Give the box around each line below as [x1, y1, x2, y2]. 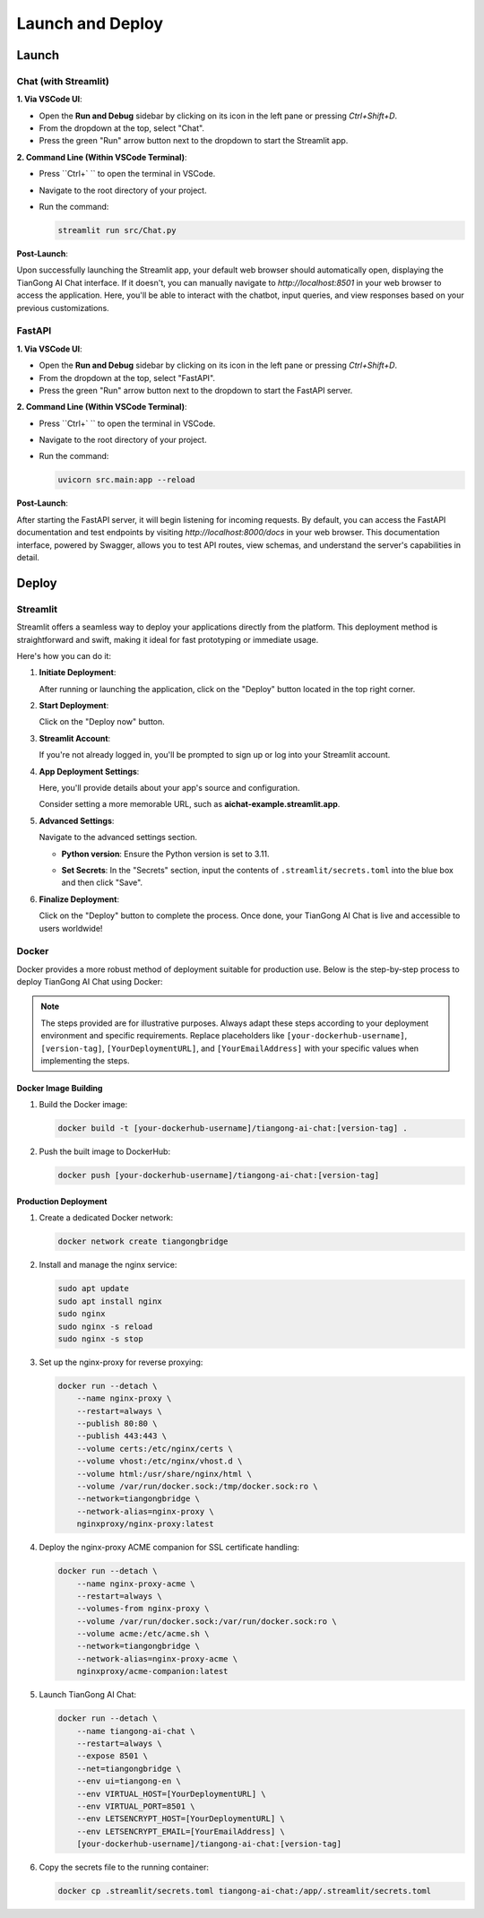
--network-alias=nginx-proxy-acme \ [76, 1653, 238, 1663]
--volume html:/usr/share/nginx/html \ [76, 1469, 253, 1479]
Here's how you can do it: [16, 650, 112, 661]
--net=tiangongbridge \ [76, 1763, 181, 1774]
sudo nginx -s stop [57, 1333, 143, 1344]
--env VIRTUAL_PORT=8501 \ [76, 1801, 196, 1811]
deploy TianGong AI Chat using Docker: [16, 976, 163, 987]
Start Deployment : [39, 700, 109, 711]
